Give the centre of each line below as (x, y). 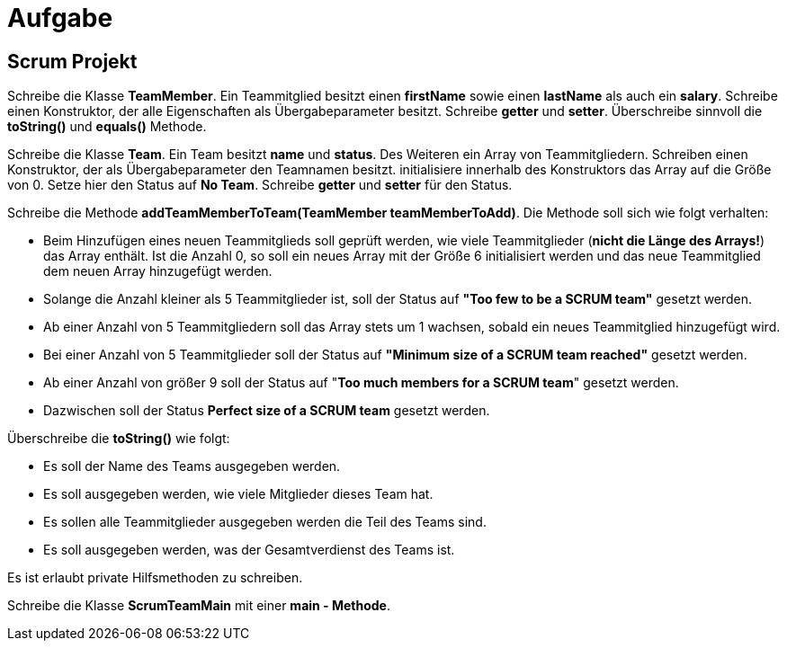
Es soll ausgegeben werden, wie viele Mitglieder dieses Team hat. (238, 494)
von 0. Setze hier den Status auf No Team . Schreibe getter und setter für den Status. (260, 185)
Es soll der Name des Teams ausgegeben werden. (192, 466)
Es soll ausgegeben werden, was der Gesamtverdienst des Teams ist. (249, 550)
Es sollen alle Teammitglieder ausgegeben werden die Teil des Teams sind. (265, 522)
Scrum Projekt (72, 61)
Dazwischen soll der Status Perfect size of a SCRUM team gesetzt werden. (267, 411)
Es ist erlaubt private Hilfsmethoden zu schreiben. (155, 578)
